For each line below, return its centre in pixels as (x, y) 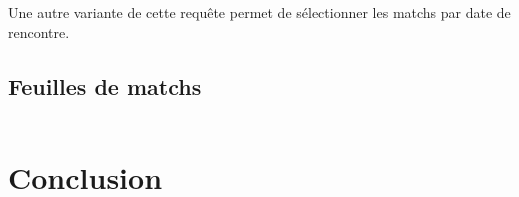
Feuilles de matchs (105, 85)
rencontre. (39, 31)
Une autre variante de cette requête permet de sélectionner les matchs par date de (259, 12)
